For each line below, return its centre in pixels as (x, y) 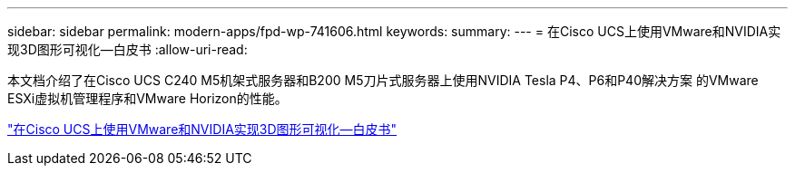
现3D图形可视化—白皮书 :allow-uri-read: (128, 49)
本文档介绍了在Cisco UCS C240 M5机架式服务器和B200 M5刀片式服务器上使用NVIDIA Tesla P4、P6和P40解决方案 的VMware (383, 80)
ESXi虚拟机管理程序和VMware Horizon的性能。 (147, 98)
